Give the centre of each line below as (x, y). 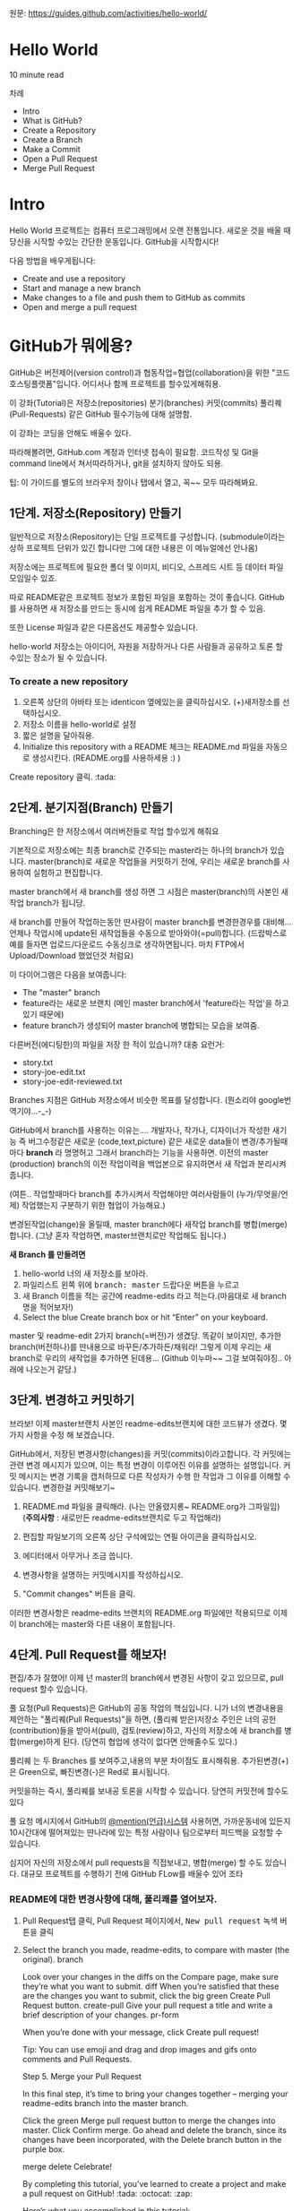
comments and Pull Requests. (77, 2059)
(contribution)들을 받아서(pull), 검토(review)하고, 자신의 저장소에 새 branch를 (146, 1731)
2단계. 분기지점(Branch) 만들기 (91, 808)
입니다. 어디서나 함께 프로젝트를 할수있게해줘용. (139, 383)
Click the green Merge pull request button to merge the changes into (149, 2121)
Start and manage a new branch (82, 288)
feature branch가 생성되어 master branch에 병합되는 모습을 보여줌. (141, 1025)
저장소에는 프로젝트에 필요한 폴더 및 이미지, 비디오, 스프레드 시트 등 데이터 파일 (146, 566)
